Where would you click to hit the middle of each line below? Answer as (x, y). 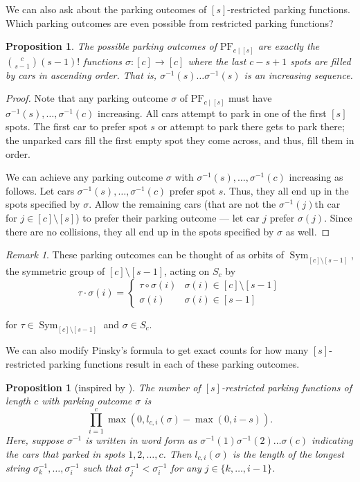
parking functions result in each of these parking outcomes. (174, 364)
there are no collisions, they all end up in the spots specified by (140, 231)
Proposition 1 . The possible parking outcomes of (111, 46)
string (18, 468)
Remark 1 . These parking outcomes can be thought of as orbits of (145, 255)
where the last (217, 61)
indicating (332, 439)
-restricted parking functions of (286, 387)
